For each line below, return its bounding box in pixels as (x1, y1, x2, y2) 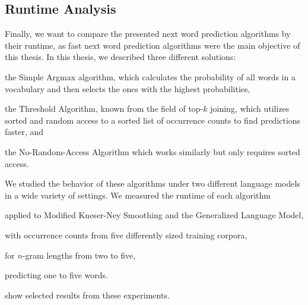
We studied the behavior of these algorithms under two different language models (5, 177, 300, 190)
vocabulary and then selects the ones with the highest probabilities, (5, 82, 250, 95)
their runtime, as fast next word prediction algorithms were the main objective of (5, 39, 300, 51)
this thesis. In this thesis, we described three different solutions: (5, 51, 236, 63)
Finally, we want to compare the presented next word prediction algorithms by (5, 27, 291, 40)
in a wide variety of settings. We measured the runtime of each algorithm (5, 188, 271, 201)
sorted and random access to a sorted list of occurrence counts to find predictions (5, 114, 301, 126)
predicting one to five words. (5, 269, 108, 281)
